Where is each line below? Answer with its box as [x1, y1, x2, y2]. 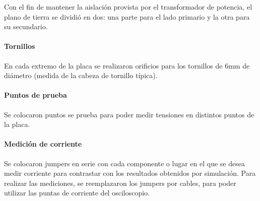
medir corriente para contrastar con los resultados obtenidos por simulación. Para [4, 168, 256, 178]
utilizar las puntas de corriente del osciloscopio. [4, 187, 150, 198]
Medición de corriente [4, 139, 82, 149]
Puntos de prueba [4, 90, 67, 100]
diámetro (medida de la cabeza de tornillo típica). [4, 70, 158, 81]
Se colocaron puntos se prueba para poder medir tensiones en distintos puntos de [4, 109, 254, 119]
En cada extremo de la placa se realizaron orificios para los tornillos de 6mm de [4, 60, 250, 71]
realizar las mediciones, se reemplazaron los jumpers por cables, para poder [4, 177, 236, 188]
